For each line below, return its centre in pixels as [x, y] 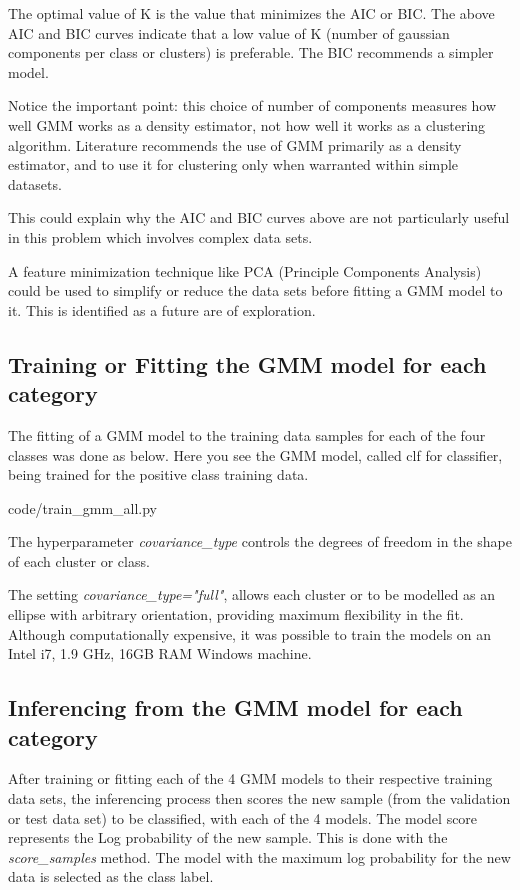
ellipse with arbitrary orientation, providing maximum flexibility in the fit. [236, 614]
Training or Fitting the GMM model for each [247, 363]
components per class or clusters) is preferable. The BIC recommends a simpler [251, 52]
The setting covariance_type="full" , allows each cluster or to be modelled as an [252, 594]
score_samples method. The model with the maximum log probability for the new [259, 856]
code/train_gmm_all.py [83, 507]
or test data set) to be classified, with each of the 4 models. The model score [243, 817]
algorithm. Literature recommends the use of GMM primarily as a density [235, 144]
